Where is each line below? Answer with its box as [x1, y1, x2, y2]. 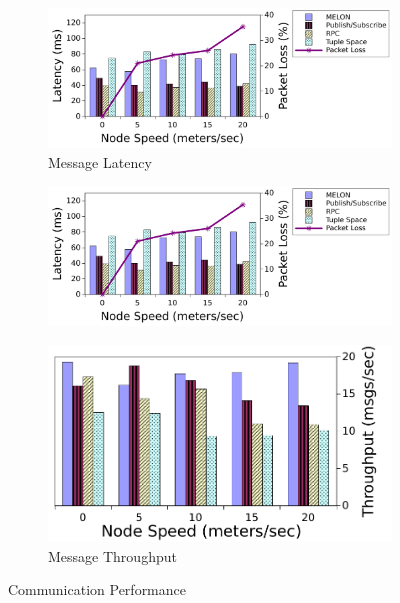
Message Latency [48, 151, 152, 172]
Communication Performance [8, 579, 186, 600]
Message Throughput [48, 545, 177, 566]
